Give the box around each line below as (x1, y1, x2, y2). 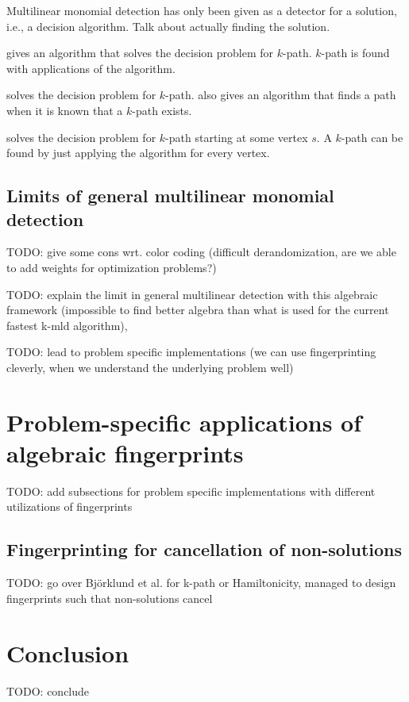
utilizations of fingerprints (6, 498, 133, 515)
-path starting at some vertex (165, 129, 308, 145)
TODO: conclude (6, 682, 90, 699)
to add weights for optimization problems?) (6, 259, 217, 275)
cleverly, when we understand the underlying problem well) (6, 359, 294, 375)
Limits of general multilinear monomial (6, 183, 334, 208)
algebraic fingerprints (6, 436, 244, 469)
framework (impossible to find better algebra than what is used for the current (6, 301, 389, 318)
